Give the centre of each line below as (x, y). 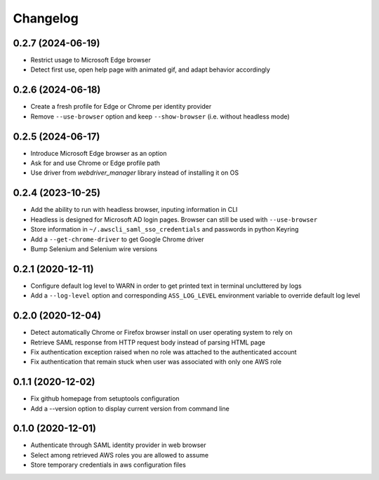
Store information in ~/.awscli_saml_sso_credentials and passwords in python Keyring (165, 229)
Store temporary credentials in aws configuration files (108, 465)
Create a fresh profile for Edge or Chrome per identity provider (121, 107)
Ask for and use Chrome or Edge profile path (95, 163)
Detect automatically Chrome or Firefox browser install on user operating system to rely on (161, 333)
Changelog (46, 18)
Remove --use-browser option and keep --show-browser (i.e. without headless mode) (160, 116)
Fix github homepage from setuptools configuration (105, 399)
